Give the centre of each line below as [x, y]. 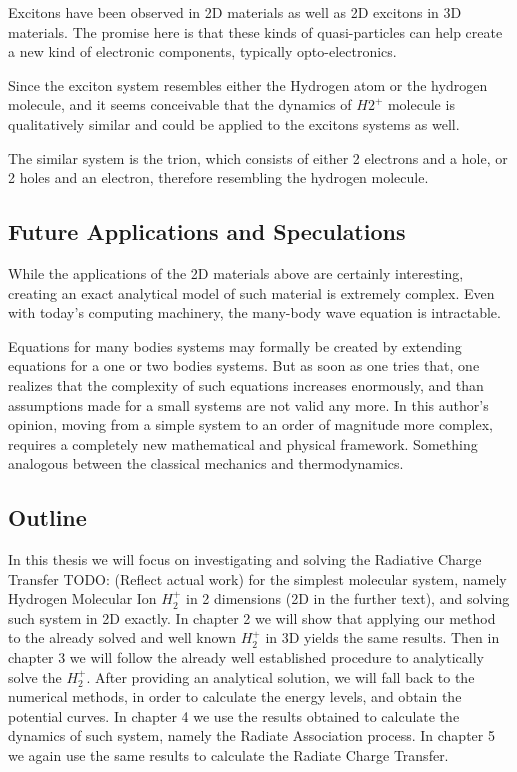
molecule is [421, 104]
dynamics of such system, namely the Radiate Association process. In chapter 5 [251, 735]
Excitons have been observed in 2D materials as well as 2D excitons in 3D [235, 12]
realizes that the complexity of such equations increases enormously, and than [246, 384]
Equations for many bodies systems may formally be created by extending [235, 345]
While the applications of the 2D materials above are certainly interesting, [236, 272]
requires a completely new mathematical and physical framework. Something [243, 443]
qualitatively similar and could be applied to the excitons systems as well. [234, 123]
